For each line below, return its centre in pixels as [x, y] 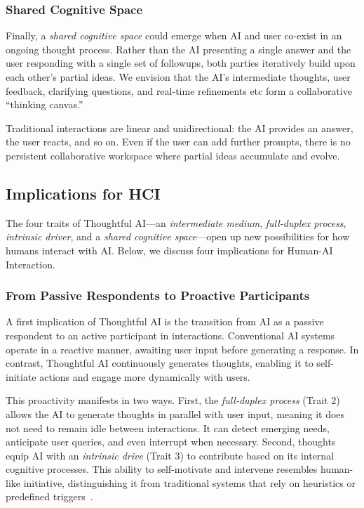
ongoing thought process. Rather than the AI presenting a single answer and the [178, 49]
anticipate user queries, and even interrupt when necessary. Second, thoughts [171, 442]
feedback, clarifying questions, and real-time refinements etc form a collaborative [179, 90]
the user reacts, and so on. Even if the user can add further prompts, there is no [178, 142]
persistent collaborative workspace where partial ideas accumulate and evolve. [173, 155]
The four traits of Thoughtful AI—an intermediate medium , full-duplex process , [176, 222]
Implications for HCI [83, 193]
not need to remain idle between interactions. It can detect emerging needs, [168, 428]
